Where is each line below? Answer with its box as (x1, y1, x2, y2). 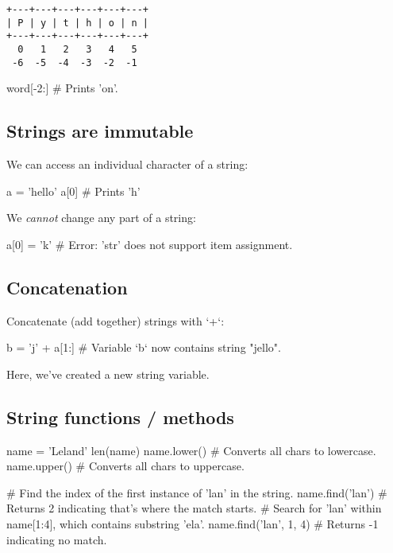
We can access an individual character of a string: (6, 156, 249, 173)
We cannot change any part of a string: (6, 209, 196, 226)
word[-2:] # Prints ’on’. (6, 80, 118, 96)
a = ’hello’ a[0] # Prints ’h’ (6, 182, 141, 199)
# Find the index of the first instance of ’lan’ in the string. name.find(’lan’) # (6, 484, 387, 500)
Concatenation (6, 275, 128, 299)
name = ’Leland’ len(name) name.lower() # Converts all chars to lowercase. (6, 442, 376, 458)
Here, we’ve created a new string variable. (6, 365, 210, 382)
